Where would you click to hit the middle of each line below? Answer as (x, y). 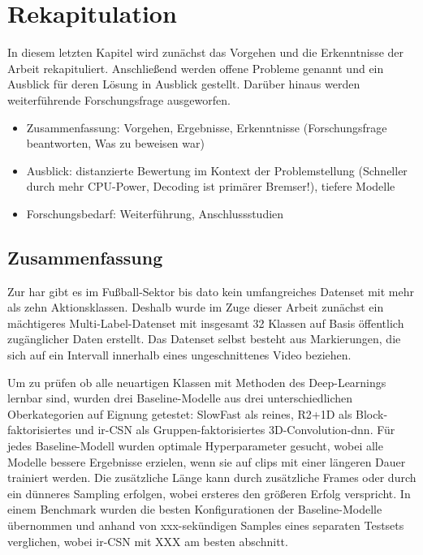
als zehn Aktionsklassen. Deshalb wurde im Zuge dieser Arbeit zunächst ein (196, 307)
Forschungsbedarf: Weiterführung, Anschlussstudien (155, 213)
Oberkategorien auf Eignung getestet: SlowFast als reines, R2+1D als (180, 413)
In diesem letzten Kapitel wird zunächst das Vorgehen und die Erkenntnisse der (206, 52)
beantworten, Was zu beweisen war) (115, 143)
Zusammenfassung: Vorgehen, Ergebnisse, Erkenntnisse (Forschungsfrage (207, 127)
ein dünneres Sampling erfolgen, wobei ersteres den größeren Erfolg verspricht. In (209, 493)
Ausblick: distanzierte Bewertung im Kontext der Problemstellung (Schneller (217, 170)
